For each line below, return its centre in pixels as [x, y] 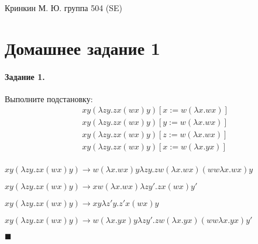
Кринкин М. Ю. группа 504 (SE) [64, 8]
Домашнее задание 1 [82, 48]
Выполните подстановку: [49, 98]
